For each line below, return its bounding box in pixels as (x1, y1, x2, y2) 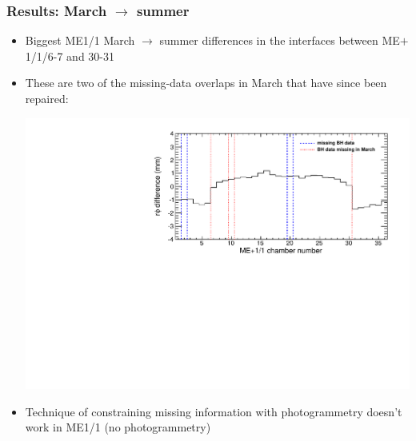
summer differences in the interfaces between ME (159, 32, 400, 49)
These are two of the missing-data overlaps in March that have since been (25, 74, 387, 91)
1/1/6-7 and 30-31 (25, 47, 115, 64)
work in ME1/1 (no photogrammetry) (25, 419, 211, 435)
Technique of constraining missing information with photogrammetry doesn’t (25, 403, 402, 419)
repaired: (25, 90, 69, 106)
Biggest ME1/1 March (25, 32, 135, 49)
